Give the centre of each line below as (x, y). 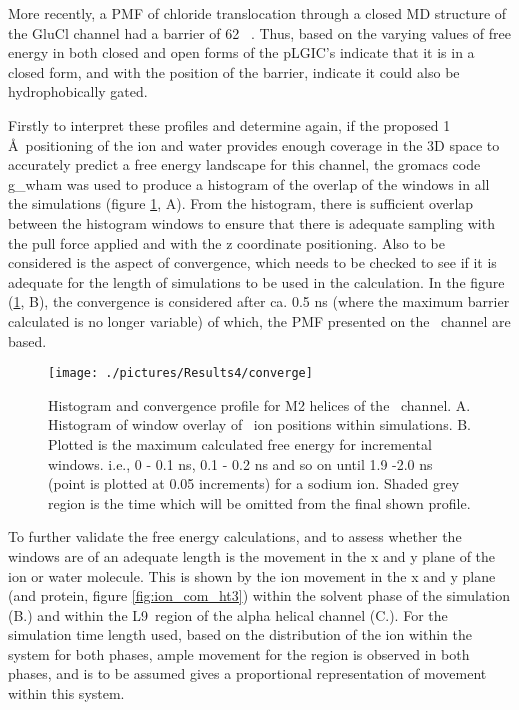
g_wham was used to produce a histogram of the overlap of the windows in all (249, 183)
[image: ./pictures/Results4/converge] (180, 373)
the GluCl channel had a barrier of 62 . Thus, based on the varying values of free (259, 32)
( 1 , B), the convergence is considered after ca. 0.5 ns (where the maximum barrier (259, 301)
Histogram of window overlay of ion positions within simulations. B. (260, 424)
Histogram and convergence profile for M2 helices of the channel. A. (259, 404)
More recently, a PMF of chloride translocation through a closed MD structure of (257, 13)
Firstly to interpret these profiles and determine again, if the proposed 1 (229, 124)
